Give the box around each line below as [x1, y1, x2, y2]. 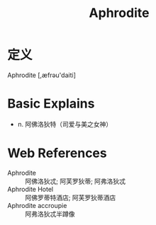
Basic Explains [7, 96, 95, 112]
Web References [7, 145, 108, 161]
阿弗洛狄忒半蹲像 [25, 209, 75, 218]
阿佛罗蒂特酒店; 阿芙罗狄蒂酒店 [25, 193, 116, 202]
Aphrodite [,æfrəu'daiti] [7, 71, 76, 79]
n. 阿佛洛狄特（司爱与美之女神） [17, 120, 113, 128]
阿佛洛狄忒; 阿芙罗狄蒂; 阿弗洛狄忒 [25, 177, 126, 185]
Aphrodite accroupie [7, 201, 67, 209]
